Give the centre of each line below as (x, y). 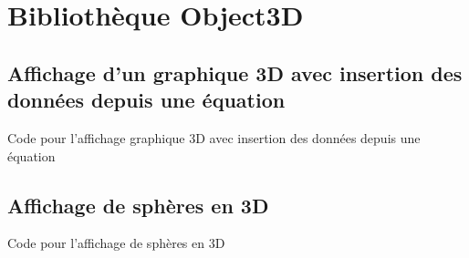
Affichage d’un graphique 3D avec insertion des (235, 72)
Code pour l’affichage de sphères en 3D (116, 243)
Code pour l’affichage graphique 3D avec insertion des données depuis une (214, 137)
